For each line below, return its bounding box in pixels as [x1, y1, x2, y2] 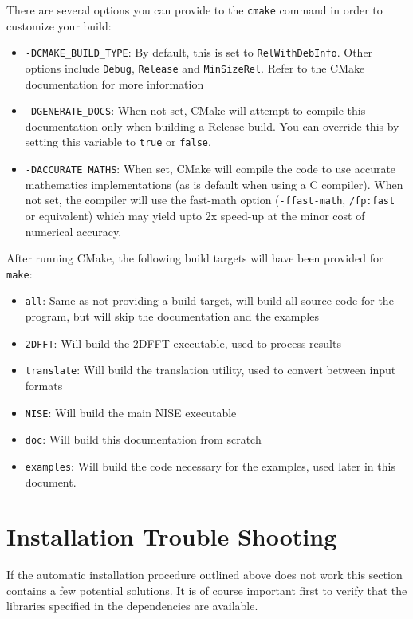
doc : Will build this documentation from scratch [25, 431, 262, 447]
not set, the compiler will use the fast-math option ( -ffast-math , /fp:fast [25, 191, 395, 208]
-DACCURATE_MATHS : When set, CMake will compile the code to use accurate [25, 160, 396, 177]
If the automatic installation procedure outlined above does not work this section [6, 566, 403, 583]
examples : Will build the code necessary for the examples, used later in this [25, 457, 395, 474]
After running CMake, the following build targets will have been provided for [6, 250, 383, 266]
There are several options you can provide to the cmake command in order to [6, 2, 383, 18]
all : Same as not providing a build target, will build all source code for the [25, 292, 394, 309]
